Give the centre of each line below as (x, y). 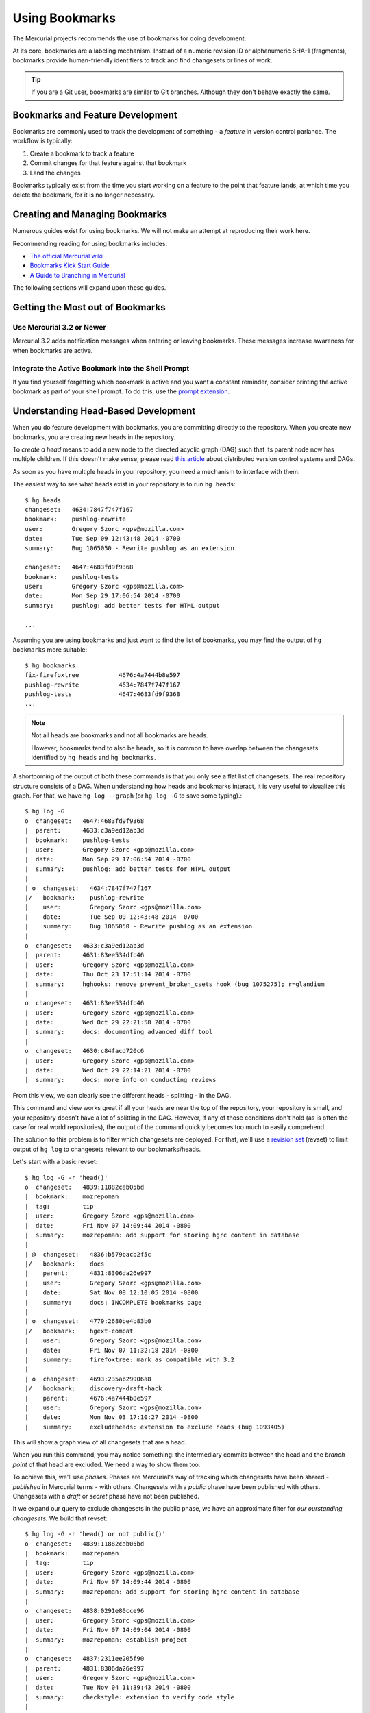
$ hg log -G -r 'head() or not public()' (95, 1534)
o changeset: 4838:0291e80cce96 (85, 1611)
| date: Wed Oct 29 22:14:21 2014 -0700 (108, 1070)
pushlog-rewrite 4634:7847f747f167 (103, 685)
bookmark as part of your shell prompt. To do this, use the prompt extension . (121, 391)
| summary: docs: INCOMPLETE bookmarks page (113, 1302)
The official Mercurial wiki (66, 256)
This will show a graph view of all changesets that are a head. (100, 1442)
